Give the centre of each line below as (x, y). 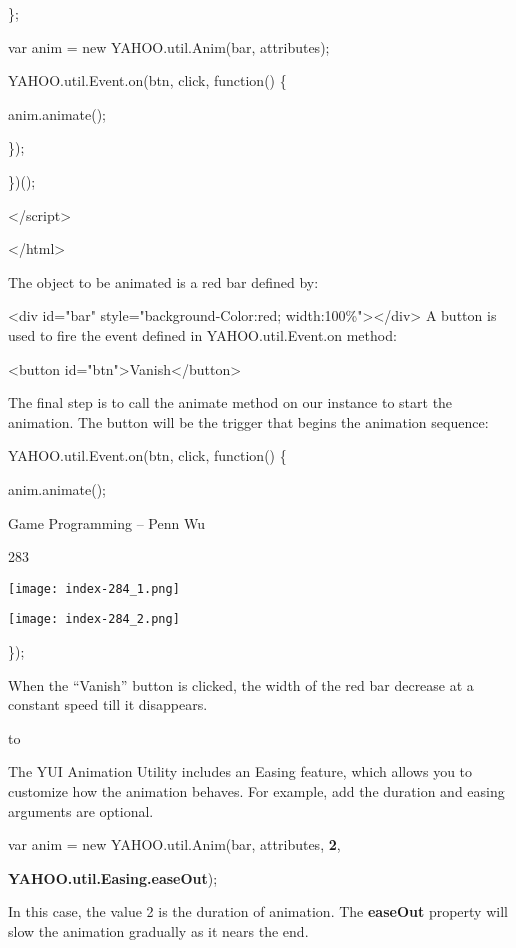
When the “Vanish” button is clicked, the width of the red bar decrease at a (241, 684)
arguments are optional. (81, 810)
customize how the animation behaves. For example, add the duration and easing (256, 790)
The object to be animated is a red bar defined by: (163, 281)
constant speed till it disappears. (108, 704)
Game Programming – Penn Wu (106, 522)
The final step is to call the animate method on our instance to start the (230, 402)
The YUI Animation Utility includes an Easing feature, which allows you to (240, 771)
